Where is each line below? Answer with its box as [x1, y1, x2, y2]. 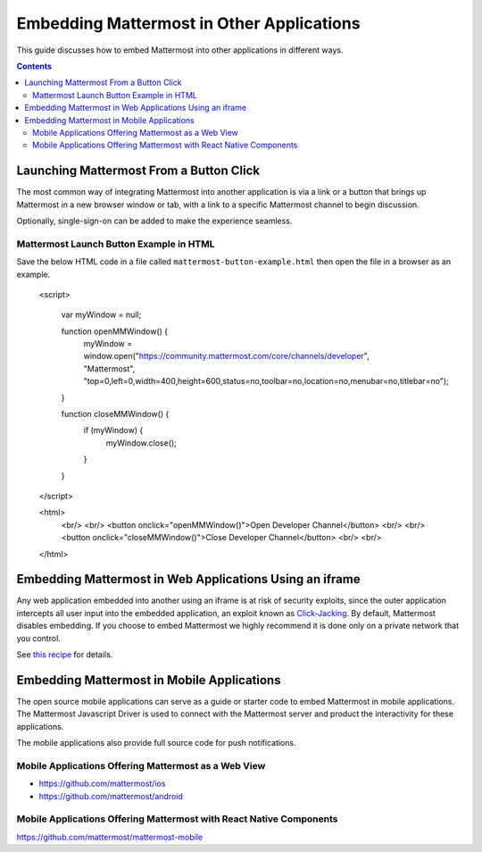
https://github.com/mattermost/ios [38, 778, 166, 789]
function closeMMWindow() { [61, 409, 170, 420]
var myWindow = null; [61, 309, 142, 321]
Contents [16, 61, 53, 71]
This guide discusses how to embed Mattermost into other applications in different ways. [16, 45, 344, 55]
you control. [16, 632, 62, 643]
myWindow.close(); [105, 438, 178, 448]
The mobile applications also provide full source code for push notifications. [16, 738, 296, 748]
